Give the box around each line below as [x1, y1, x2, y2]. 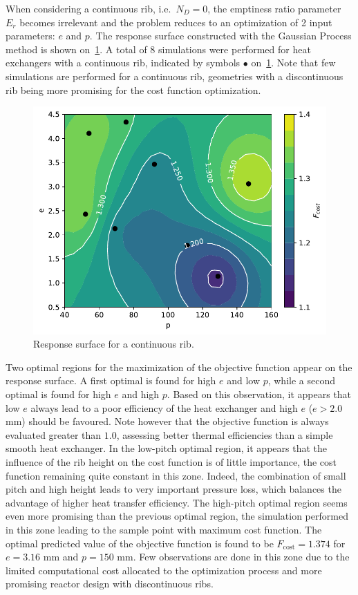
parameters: [6, 28, 55, 43]
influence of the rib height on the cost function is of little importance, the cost [6, 455, 337, 469]
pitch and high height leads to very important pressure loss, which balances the [6, 482, 341, 496]
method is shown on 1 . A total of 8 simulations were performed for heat [6, 41, 311, 56]
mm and [43, 549, 79, 564]
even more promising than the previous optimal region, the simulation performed [6, 509, 348, 523]
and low [227, 373, 260, 388]
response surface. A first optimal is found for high [6, 373, 216, 388]
